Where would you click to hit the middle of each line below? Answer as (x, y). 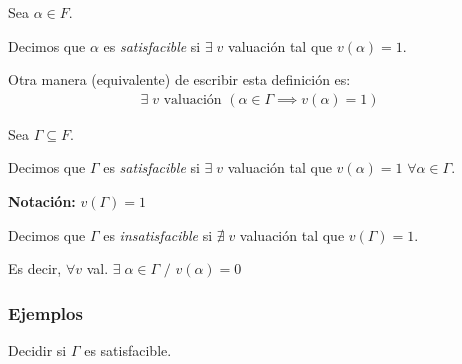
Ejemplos (45, 312)
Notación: (42, 201)
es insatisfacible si (158, 234)
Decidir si (37, 350)
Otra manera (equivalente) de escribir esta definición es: (179, 79)
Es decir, (35, 268)
